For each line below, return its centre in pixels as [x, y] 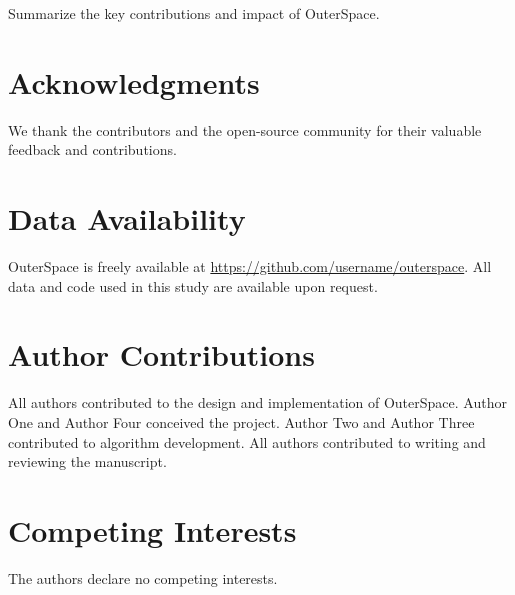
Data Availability [127, 218]
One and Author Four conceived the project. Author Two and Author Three [241, 421]
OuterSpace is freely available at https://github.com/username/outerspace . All [250, 266]
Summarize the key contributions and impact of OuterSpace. [194, 13]
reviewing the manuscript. [87, 461]
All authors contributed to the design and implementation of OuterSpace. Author [257, 402]
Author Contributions [161, 354]
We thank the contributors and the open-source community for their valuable [245, 129]
